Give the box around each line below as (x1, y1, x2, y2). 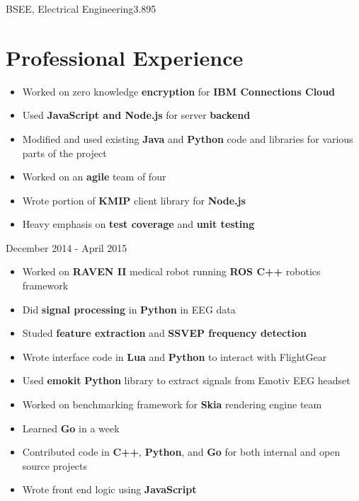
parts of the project (22, 145, 107, 160)
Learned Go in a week (22, 420, 120, 435)
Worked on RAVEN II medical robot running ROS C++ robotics (22, 264, 321, 279)
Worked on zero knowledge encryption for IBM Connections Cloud (22, 83, 336, 98)
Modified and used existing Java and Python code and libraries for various (22, 131, 353, 146)
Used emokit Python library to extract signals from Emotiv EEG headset (22, 373, 351, 388)
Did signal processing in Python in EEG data (22, 301, 236, 316)
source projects (22, 458, 88, 473)
